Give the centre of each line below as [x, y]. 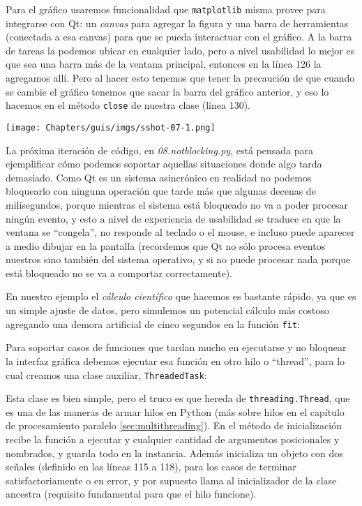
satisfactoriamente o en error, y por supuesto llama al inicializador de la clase [171, 480]
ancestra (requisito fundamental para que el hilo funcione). [131, 494]
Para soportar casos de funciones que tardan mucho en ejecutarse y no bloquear [176, 347]
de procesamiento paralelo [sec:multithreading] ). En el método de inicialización [174, 425]
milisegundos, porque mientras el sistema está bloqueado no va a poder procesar [177, 204]
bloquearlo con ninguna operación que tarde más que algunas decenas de [161, 191]
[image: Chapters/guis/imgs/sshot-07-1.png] [111, 127]
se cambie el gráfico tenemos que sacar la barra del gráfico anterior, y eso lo [167, 91]
